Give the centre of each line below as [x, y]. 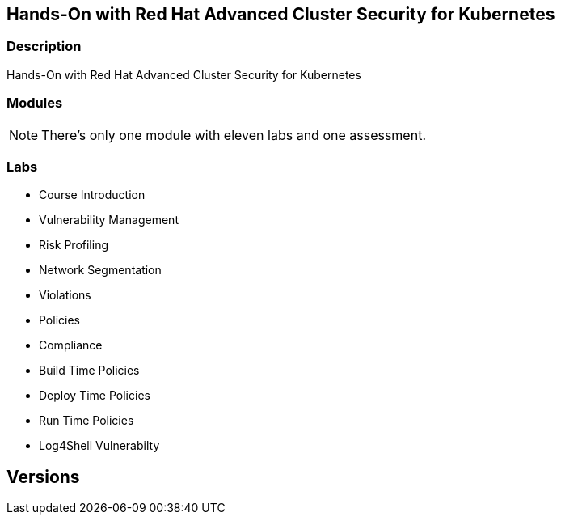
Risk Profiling [74, 245]
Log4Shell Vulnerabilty [99, 446]
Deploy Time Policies [95, 396]
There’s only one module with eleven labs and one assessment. [234, 135]
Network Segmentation [100, 270]
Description [44, 47]
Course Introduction [92, 195]
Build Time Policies [89, 371]
